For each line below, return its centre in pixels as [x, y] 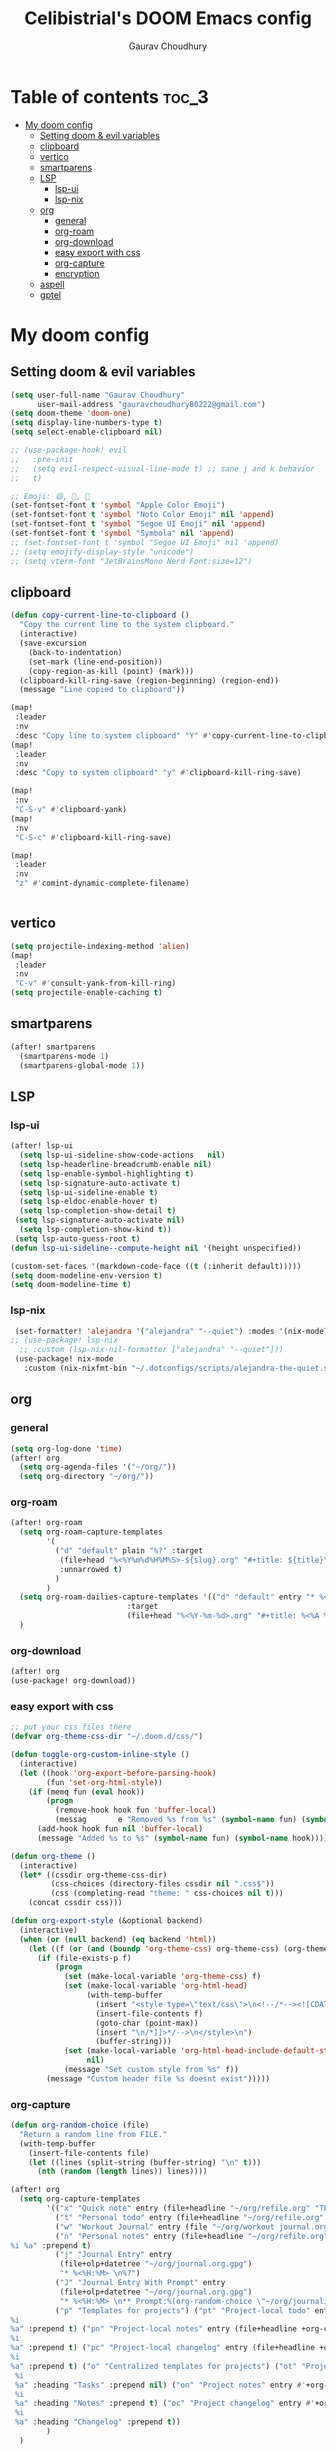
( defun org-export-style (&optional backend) [106, 1921]
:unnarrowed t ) [91, 1569]
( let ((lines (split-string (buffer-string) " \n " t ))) [145, 2162]
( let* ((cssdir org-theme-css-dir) [93, 1875]
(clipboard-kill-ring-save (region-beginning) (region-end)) [149, 680]
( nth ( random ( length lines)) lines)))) [122, 2172]
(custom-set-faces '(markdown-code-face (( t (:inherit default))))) [156, 1266]
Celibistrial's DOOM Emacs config [168, 18]
